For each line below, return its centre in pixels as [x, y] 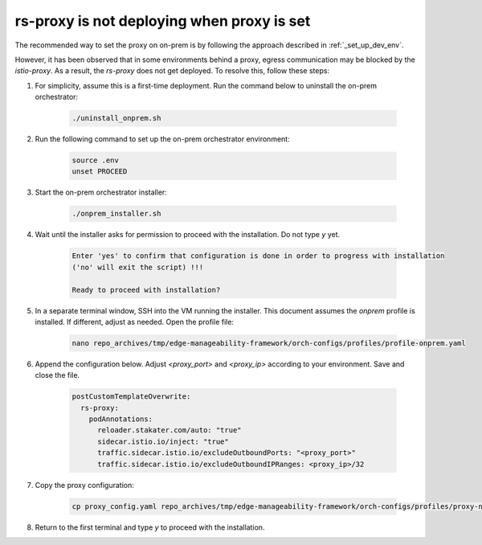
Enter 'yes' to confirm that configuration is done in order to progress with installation [258, 256]
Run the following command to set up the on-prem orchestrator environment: [162, 139]
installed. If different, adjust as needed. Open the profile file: [135, 322]
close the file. [57, 375]
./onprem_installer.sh [116, 214]
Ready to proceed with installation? [146, 290]
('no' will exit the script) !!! [138, 267]
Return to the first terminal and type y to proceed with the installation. [150, 527]
